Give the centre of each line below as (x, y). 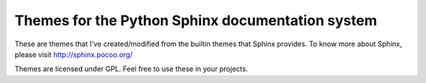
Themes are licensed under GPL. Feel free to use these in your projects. (131, 69)
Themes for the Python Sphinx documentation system (196, 20)
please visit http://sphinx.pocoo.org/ (74, 54)
